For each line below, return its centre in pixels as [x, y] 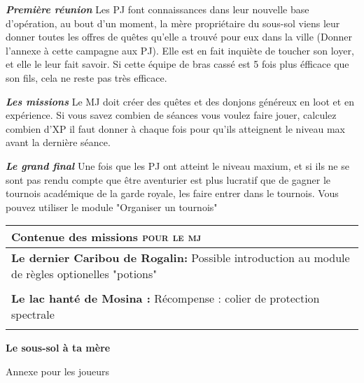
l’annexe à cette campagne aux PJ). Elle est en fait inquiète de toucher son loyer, [180, 50]
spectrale [33, 315]
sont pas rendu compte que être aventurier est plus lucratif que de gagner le [168, 179]
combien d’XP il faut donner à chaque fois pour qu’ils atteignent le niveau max [176, 128]
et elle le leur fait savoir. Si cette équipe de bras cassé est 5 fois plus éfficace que [177, 64]
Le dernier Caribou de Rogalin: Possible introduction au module [181, 258]
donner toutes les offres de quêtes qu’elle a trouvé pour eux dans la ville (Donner [179, 37]
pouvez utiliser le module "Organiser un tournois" [112, 207]
